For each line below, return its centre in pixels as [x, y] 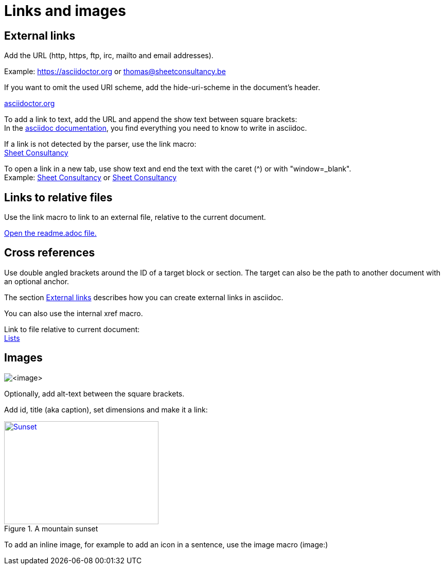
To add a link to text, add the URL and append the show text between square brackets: [151, 119]
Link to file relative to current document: [72, 329]
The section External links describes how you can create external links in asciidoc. [144, 297]
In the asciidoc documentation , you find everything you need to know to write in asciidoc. [156, 128]
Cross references [50, 253]
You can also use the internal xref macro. [74, 313]
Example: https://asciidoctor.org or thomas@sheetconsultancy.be [115, 72]
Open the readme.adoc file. [50, 233]
